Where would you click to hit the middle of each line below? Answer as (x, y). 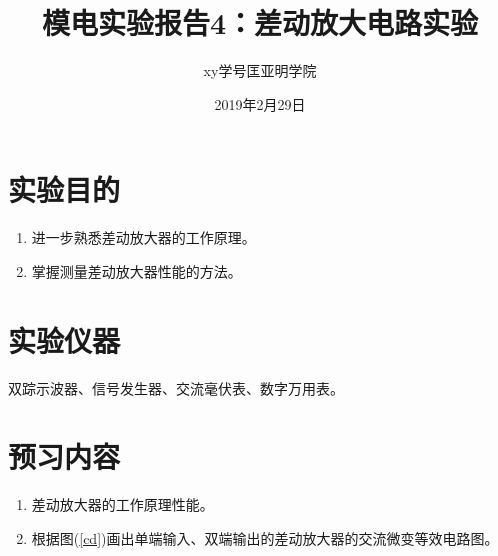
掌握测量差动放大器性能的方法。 (136, 270)
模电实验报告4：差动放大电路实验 (260, 22)
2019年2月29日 (260, 103)
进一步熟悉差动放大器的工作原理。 (143, 237)
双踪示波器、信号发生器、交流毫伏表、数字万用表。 (176, 387)
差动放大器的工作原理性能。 (122, 504)
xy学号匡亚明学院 (260, 70)
